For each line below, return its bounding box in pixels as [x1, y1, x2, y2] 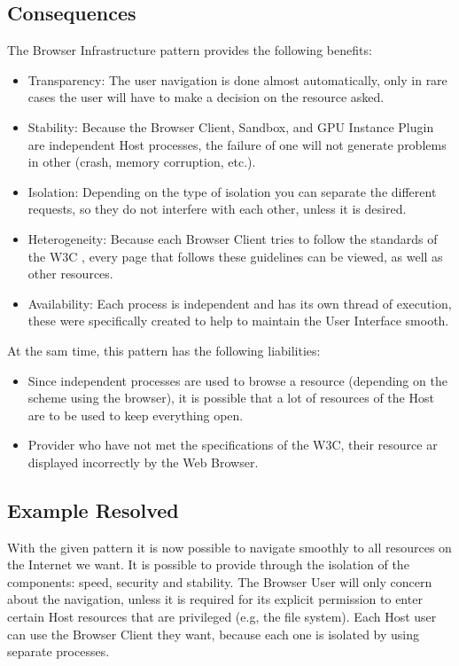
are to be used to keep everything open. [27, 405, 244, 424]
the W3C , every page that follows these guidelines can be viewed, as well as [27, 247, 443, 265]
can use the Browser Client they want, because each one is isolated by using [7, 624, 419, 643]
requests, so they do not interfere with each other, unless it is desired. [27, 200, 407, 218]
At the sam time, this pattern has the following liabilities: [7, 341, 321, 359]
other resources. [27, 264, 113, 283]
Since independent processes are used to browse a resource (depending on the [27, 371, 447, 389]
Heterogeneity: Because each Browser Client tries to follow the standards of [27, 229, 438, 247]
